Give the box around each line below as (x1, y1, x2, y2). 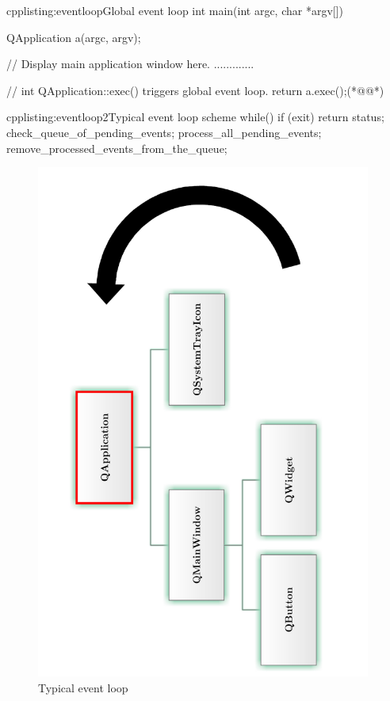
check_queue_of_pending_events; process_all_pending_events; (6, 124, 322, 140)
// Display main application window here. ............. (6, 55, 254, 72)
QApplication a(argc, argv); (6, 29, 141, 45)
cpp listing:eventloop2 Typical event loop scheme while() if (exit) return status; (6, 109, 384, 125)
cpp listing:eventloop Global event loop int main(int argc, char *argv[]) (6, 2, 344, 18)
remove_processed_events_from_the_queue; (6, 139, 227, 156)
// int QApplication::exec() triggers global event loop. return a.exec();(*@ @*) (6, 82, 384, 98)
